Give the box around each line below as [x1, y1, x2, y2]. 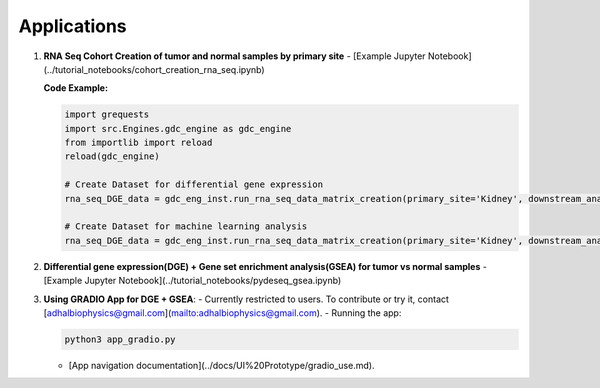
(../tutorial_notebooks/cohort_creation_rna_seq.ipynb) [43, 63, 265, 75]
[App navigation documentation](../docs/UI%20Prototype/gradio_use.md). [68, 359, 375, 371]
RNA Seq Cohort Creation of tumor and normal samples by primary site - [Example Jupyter [43, 50, 426, 62]
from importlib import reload [64, 137, 213, 149]
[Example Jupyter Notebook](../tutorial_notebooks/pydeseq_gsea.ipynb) [43, 275, 342, 287]
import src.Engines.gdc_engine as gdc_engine [64, 123, 292, 134]
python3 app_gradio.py [64, 333, 176, 345]
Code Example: [43, 82, 109, 94]
